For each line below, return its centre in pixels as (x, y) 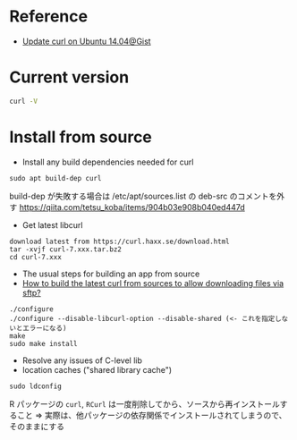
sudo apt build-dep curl (55, 178)
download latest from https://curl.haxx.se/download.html (119, 241)
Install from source (81, 137)
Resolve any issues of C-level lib (82, 360)
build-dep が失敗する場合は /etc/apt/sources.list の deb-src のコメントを (143, 196)
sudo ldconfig (36, 386)
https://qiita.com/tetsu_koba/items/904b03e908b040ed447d (132, 207)
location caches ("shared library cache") (97, 369)
